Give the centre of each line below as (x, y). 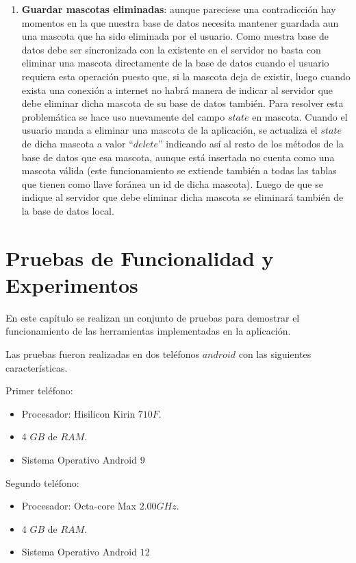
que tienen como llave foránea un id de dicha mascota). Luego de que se (172, 183)
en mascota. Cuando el (300, 116)
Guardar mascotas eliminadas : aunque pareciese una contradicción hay (179, 9)
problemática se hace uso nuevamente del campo (123, 116)
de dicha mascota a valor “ (77, 143)
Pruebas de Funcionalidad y (140, 257)
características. (37, 367)
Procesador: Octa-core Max (79, 506)
